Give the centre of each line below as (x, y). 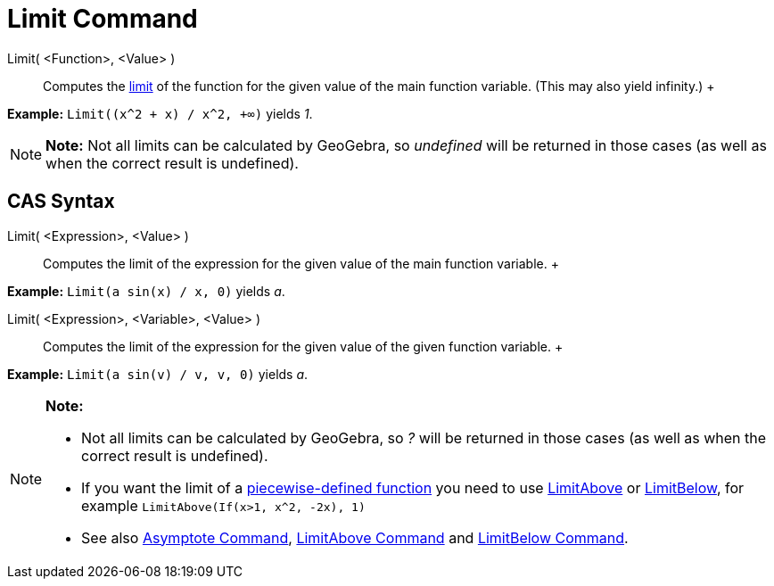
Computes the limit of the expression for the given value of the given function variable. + (303, 346)
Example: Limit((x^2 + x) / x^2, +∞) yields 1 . (160, 113)
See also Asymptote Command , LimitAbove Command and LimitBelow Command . (355, 537)
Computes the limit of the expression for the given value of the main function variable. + (301, 263)
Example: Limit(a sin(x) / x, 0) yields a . (146, 291)
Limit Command (103, 19)
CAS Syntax (61, 202)
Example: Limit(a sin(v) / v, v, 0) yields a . (158, 374)
